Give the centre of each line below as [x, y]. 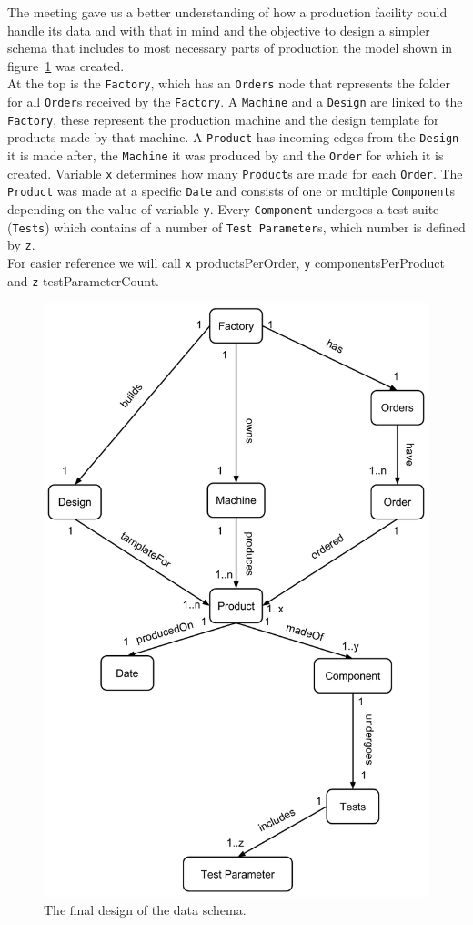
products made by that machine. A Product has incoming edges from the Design [233, 137]
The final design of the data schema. [145, 909]
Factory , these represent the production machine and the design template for [223, 119]
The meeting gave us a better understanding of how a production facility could [227, 12]
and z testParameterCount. [83, 280]
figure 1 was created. [66, 65]
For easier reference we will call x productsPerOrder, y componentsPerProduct [226, 262]
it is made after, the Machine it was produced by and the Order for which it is [226, 155]
